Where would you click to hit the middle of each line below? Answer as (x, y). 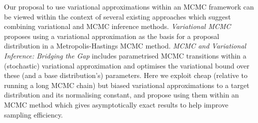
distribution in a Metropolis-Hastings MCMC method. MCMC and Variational (125, 46)
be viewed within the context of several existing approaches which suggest (117, 16)
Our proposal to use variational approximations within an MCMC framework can (129, 6)
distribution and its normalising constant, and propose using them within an (121, 95)
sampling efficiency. (34, 114)
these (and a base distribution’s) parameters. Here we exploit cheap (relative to (126, 75)
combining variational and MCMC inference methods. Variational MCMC (117, 26)
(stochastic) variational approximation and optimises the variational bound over (127, 65)
